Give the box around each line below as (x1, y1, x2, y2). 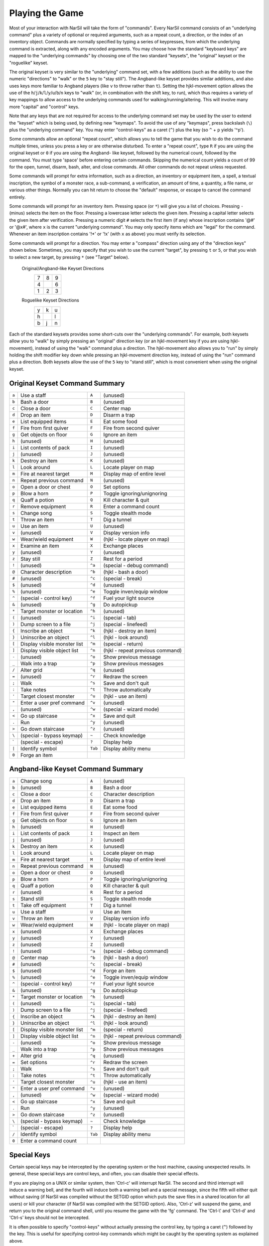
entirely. (9, 194, 26, 200)
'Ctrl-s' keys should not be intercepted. (9, 1215, 90, 1221)
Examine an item (20, 542, 59, 549)
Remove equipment (20, 503, 66, 510)
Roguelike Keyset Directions (21, 297, 79, 304)
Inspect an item (103, 830, 139, 837)
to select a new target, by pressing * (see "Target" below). (9, 254, 130, 260)
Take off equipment (20, 902, 67, 909)
